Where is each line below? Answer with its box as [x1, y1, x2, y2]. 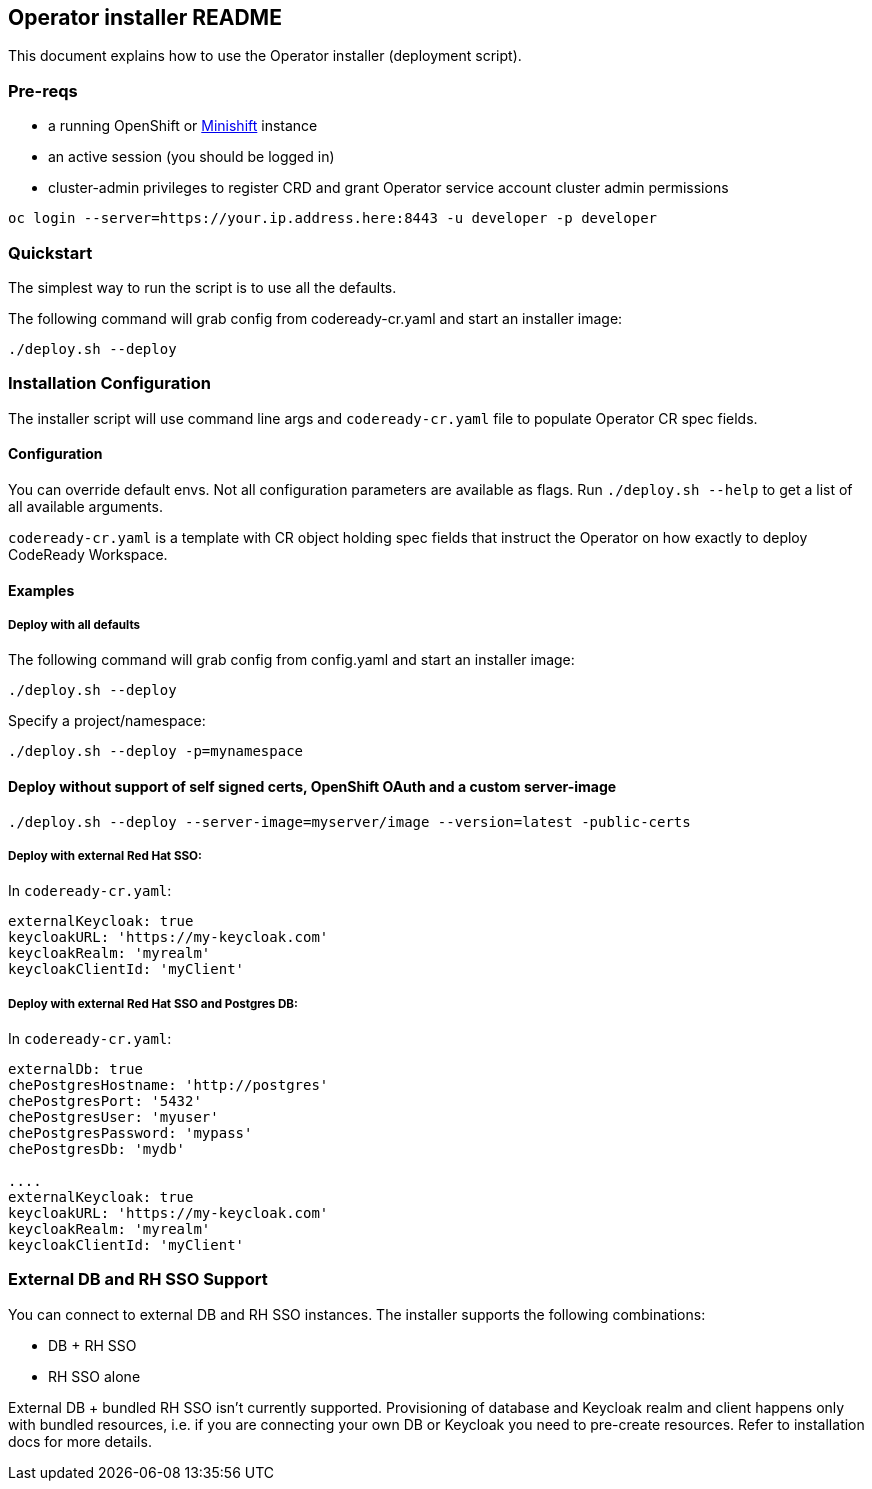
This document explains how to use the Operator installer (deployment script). [8, 47, 522, 65]
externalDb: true [8, 1061, 143, 1078]
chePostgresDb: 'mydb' [8, 1141, 186, 1158]
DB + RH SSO [48, 1336, 137, 1354]
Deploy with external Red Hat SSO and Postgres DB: [8, 996, 298, 1011]
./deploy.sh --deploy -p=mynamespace [8, 743, 304, 760]
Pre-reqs [8, 80, 78, 101]
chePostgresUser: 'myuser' [8, 1109, 219, 1126]
